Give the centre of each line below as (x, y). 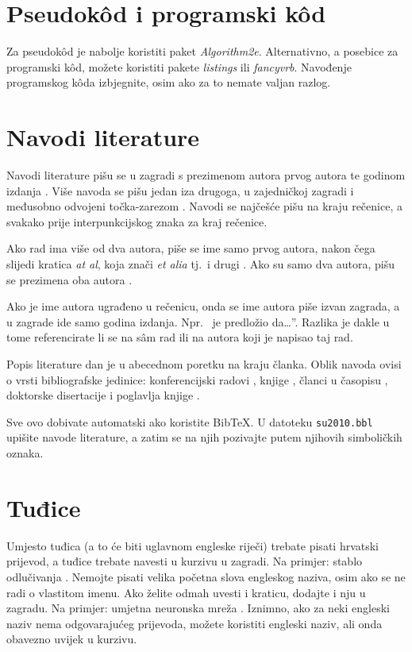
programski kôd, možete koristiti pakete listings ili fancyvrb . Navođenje (179, 66)
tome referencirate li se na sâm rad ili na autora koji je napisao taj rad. (180, 337)
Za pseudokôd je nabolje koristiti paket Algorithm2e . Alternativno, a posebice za (202, 51)
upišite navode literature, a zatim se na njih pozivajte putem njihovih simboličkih (204, 437)
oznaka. (25, 453)
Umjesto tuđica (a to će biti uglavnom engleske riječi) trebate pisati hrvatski (193, 545)
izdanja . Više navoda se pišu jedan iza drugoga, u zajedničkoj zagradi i (180, 190)
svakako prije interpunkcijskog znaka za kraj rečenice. (137, 221)
